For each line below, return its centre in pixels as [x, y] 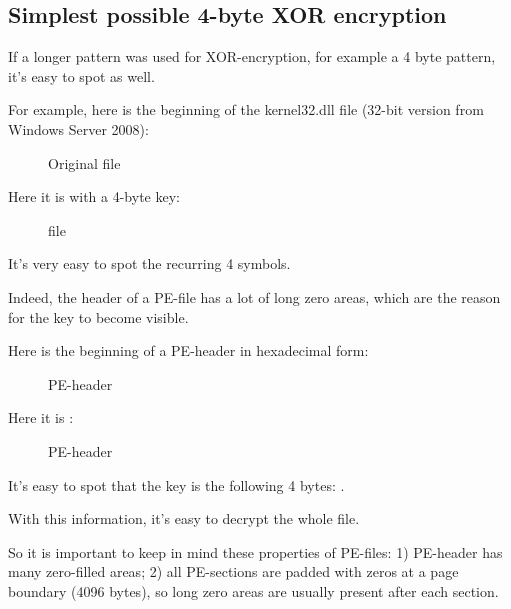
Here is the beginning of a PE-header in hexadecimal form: [188, 350]
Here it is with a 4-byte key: [94, 196]
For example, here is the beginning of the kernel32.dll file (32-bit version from [246, 109]
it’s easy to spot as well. [81, 75]
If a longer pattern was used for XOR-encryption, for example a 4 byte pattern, [252, 56]
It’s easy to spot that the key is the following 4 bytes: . [176, 484]
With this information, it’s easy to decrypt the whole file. [184, 518]
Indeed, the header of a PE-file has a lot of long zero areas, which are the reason [254, 296]
